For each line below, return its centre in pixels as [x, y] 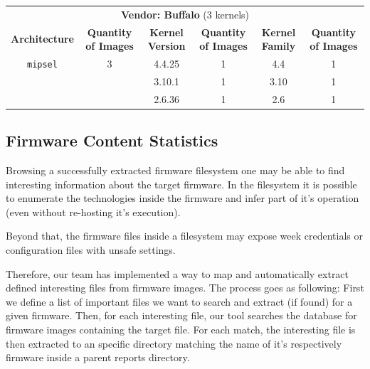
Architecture [42, 39]
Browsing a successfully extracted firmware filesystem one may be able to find [175, 170]
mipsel [42, 65]
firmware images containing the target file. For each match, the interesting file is [181, 330]
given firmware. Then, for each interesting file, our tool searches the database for [181, 315]
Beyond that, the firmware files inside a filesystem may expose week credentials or [185, 236]
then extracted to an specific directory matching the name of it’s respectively [174, 343]
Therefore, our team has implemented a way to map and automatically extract [178, 273]
